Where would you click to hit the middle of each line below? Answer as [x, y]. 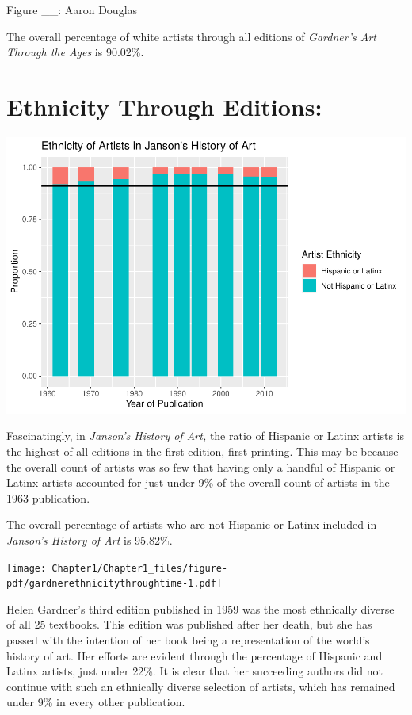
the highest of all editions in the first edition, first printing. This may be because [202, 451]
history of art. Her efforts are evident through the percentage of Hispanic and [195, 655]
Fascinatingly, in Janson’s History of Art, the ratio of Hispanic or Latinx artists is [206, 436]
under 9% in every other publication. [96, 702]
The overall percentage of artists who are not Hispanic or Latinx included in [192, 524]
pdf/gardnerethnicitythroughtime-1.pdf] [114, 584]
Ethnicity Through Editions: [164, 106]
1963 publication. [48, 497]
